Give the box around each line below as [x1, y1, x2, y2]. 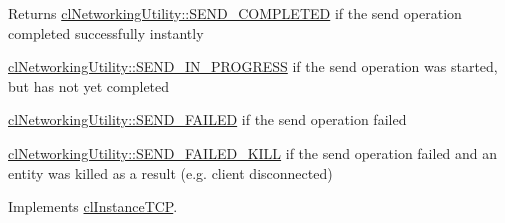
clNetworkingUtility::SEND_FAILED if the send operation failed [8, 109, 407, 130]
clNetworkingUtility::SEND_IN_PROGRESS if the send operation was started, [8, 56, 498, 77]
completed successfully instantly [8, 22, 204, 43]
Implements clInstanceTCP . [8, 196, 178, 217]
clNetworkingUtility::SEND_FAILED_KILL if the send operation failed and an [8, 142, 498, 163]
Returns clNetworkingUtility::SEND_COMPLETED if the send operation [8, 3, 462, 23]
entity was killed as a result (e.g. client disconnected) [8, 162, 333, 183]
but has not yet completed [8, 75, 170, 96]
